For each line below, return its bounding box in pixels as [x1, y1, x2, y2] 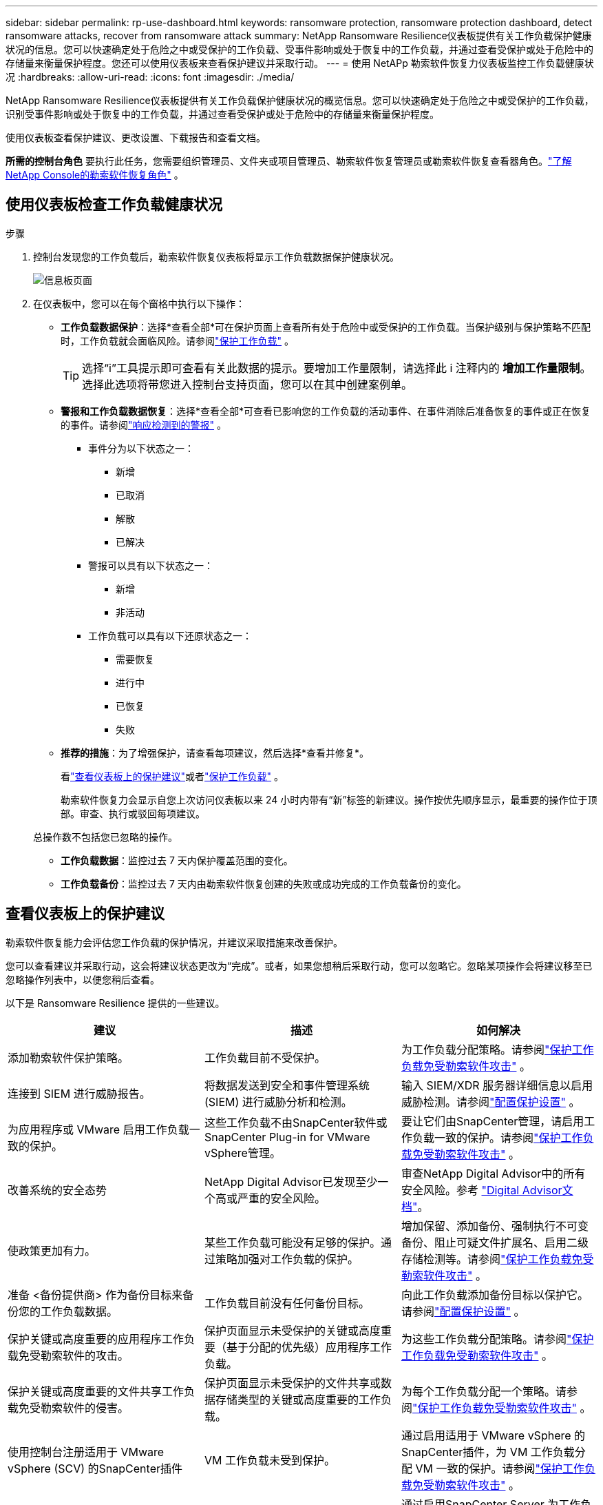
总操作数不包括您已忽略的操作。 [33, 830, 178, 843]
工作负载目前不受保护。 [204, 1050, 326, 1065]
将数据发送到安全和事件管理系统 [204, 1078, 370, 1092]
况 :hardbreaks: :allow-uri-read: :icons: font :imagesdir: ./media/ [6, 71, 295, 83]
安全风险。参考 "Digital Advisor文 [401, 1182, 573, 1197]
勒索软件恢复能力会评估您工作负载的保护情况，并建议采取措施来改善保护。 [6, 936, 343, 948]
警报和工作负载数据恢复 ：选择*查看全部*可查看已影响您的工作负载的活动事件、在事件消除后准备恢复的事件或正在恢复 [61, 405, 591, 417]
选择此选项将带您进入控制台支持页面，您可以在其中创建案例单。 [82, 377, 413, 391]
